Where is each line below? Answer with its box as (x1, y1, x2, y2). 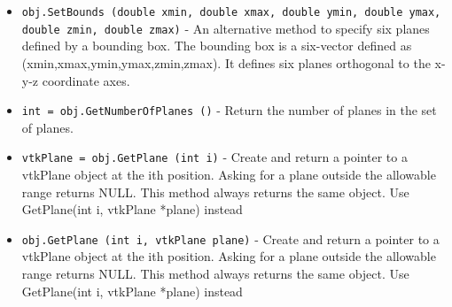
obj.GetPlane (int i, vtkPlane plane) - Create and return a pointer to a (21, 229, 440, 248)
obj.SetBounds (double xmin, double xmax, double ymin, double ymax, (21, 6, 441, 19)
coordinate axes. (42, 71, 130, 89)
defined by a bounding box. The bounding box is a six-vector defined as (21, 36, 412, 55)
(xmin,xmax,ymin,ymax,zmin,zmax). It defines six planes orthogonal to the (21, 53, 431, 72)
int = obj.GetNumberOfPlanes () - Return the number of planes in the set (21, 101, 437, 119)
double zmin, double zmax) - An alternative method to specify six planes (21, 19, 430, 37)
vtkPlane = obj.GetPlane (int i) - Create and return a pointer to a (21, 148, 408, 166)
